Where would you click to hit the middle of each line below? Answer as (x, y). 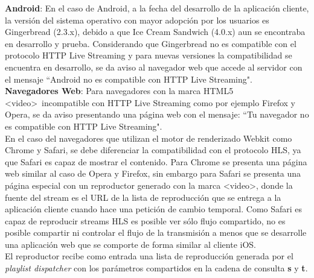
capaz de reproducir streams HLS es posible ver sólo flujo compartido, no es (145, 220)
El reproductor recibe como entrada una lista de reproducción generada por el (149, 256)
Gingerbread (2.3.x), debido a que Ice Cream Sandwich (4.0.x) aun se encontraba (155, 32)
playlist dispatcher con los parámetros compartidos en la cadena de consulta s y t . (156, 268)
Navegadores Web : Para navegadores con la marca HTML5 (119, 91)
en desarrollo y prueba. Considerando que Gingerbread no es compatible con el (151, 43)
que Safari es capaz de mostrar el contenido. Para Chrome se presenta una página (156, 161)
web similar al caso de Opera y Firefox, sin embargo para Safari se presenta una (153, 173)
